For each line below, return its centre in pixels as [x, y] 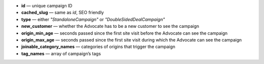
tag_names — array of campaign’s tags [61, 53]
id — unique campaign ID [47, 6]
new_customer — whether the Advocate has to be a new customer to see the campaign [110, 26]
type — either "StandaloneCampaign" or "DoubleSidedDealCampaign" [93, 19]
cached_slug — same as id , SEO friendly [63, 13]
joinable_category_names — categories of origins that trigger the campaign [98, 47]
